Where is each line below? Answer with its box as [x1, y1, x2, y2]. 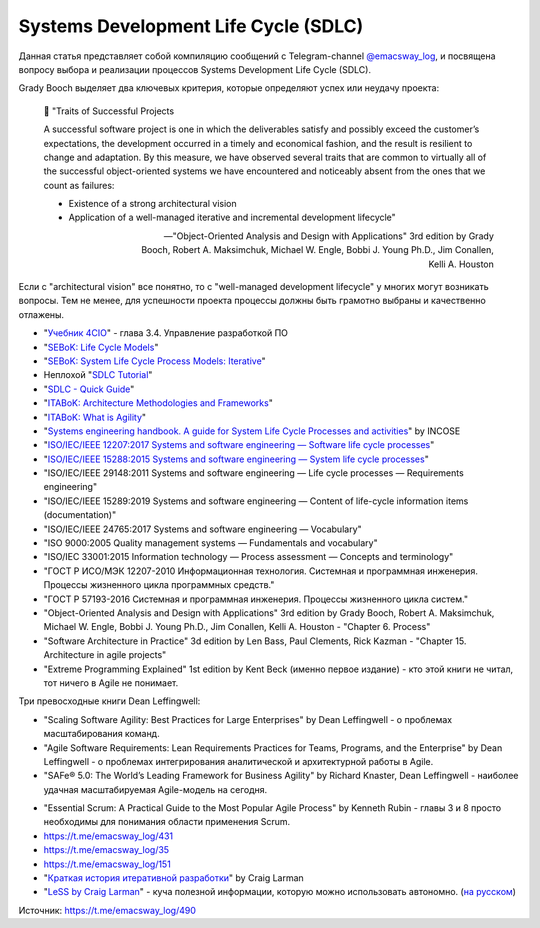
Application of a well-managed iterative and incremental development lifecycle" [68, 211, 397, 224]
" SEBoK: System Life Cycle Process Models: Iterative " [43, 355, 266, 367]
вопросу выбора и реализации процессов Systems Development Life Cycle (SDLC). [18, 63, 372, 75]
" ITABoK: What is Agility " [43, 411, 147, 423]
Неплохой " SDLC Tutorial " [43, 369, 153, 381]
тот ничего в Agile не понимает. [43, 676, 179, 689]
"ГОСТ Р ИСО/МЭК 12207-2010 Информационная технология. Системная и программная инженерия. [43, 565, 479, 577]
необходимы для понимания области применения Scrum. [43, 816, 291, 828]
